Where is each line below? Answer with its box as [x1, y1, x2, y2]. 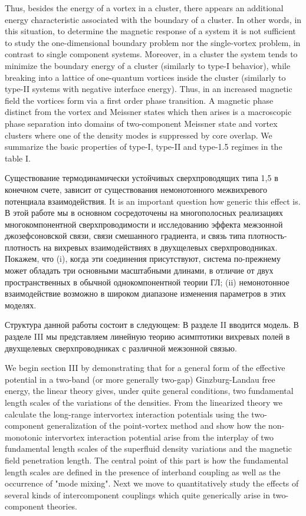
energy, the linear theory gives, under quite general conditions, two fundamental [5, 384, 294, 397]
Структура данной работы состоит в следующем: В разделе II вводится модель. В [5, 318, 299, 331]
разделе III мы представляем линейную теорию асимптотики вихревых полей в [5, 330, 290, 343]
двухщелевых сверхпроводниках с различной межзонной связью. [5, 341, 237, 354]
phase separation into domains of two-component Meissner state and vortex [5, 117, 278, 129]
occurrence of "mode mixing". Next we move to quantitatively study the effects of [5, 477, 299, 489]
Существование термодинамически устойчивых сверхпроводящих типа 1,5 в [5, 172, 278, 184]
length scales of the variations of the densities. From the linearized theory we [5, 396, 282, 408]
